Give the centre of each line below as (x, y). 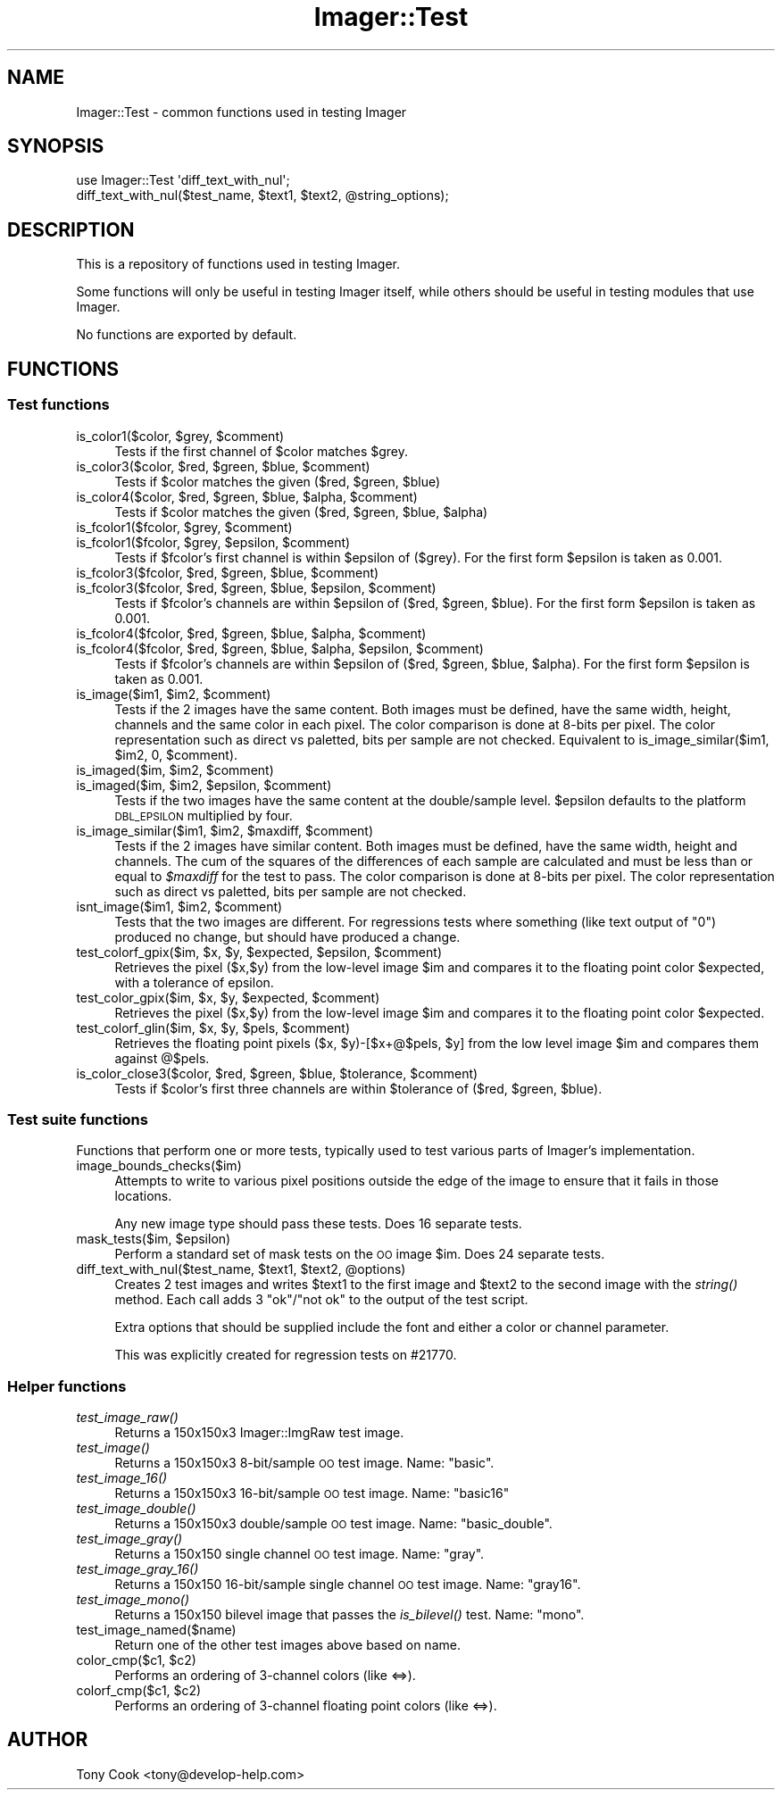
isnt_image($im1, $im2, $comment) (179, 906)
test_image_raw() (127, 1417)
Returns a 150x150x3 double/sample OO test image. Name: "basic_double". (333, 1523)
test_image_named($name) (156, 1630)
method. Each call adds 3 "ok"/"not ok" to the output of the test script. (321, 1300)
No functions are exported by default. (187, 335)
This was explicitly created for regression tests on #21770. (286, 1355)
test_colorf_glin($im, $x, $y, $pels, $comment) (213, 1027)
